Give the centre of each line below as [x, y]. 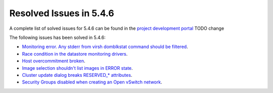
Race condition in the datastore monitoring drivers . [75, 54]
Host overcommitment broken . [54, 61]
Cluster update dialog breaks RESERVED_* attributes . [77, 75]
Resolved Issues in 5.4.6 [62, 13]
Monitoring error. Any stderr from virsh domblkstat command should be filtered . [105, 47]
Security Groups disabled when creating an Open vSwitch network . [92, 82]
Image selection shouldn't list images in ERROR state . [78, 68]
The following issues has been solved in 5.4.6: [57, 37]
